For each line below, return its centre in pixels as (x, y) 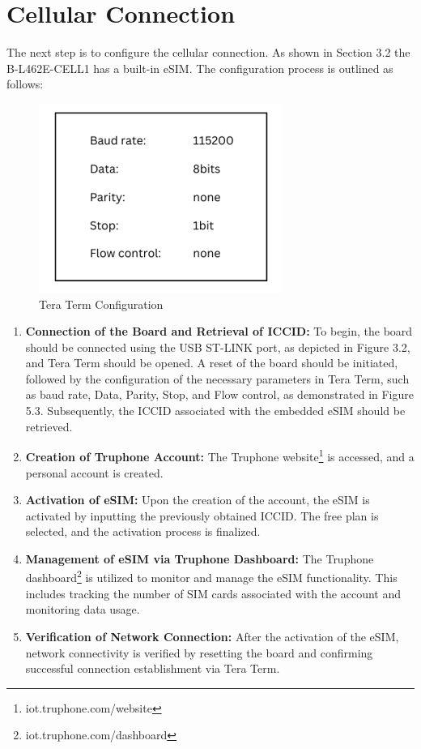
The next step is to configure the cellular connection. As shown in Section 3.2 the (208, 52)
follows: (25, 84)
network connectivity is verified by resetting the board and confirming (199, 652)
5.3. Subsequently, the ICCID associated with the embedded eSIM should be (215, 411)
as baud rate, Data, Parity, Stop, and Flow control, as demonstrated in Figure (219, 394)
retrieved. (49, 426)
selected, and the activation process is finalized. (143, 531)
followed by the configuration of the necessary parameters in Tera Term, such (217, 378)
